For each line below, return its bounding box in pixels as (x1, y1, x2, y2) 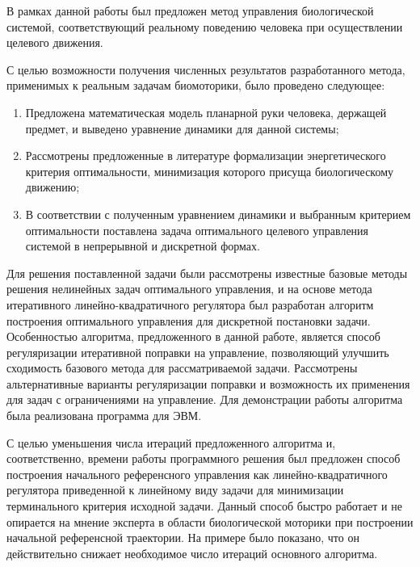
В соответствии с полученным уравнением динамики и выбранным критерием (25, 205, 411, 222)
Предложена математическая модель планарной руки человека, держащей (25, 103, 387, 120)
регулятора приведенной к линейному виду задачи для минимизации (6, 481, 344, 498)
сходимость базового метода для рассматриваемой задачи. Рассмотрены (6, 359, 358, 376)
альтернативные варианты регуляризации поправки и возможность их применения (6, 375, 410, 392)
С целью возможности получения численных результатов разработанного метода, (6, 61, 405, 78)
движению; (25, 178, 80, 195)
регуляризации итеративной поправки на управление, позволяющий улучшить (6, 343, 389, 360)
